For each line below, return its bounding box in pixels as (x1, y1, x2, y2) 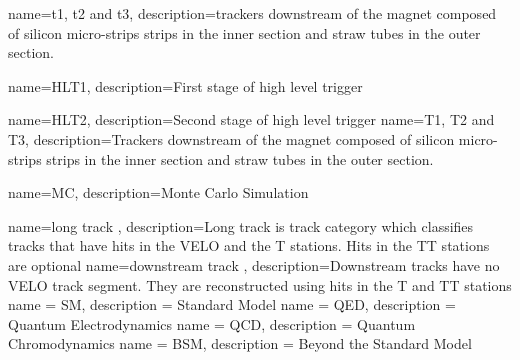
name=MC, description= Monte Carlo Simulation (8, 182, 309, 203)
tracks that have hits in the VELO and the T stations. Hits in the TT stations (8, 235, 490, 256)
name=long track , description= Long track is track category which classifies (8, 215, 474, 236)
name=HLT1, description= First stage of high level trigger (8, 75, 363, 96)
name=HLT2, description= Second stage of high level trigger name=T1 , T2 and (8, 109, 495, 130)
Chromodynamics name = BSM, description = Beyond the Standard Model (8, 333, 472, 354)
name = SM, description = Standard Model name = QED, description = (8, 294, 456, 315)
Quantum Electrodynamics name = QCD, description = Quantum (8, 313, 416, 334)
